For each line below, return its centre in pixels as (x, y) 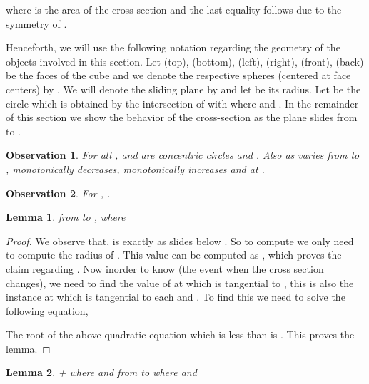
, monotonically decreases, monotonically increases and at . (135, 168)
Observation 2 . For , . (58, 193)
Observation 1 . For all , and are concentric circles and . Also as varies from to (183, 155)
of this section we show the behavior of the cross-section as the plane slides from (182, 117)
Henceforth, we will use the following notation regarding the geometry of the (173, 47)
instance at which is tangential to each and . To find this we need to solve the (176, 297)
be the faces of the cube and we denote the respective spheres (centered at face (178, 75)
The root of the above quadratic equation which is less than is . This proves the (180, 334)
